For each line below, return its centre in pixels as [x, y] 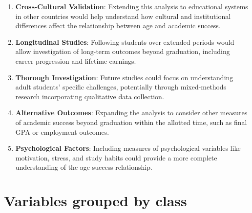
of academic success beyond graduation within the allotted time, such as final [131, 122]
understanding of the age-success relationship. [84, 167]
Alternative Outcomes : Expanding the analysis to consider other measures [131, 113]
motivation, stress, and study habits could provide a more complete [116, 157]
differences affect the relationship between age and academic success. [118, 26]
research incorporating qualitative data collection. [90, 96]
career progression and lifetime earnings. [76, 61]
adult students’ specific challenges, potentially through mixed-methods [121, 87]
